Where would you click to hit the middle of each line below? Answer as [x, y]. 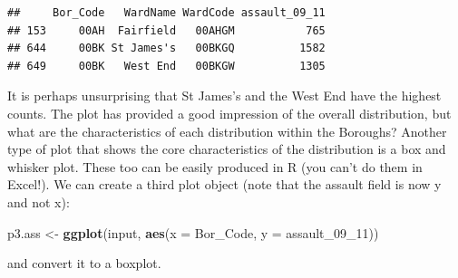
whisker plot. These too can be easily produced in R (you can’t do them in [215, 166]
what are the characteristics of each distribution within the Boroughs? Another [227, 131]
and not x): [39, 201]
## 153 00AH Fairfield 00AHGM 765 [166, 30]
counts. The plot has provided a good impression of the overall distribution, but [229, 113]
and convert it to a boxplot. [84, 263]
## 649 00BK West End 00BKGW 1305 [166, 66]
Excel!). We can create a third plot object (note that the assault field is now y [224, 184]
